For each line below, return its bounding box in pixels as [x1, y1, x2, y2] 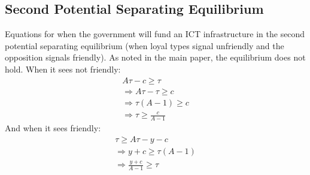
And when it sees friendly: [5, 122, 101, 134]
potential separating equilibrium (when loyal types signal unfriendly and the [5, 39, 284, 52]
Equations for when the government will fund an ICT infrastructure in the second [5, 28, 305, 40]
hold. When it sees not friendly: [5, 62, 121, 75]
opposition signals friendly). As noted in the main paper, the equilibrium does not [5, 51, 306, 64]
